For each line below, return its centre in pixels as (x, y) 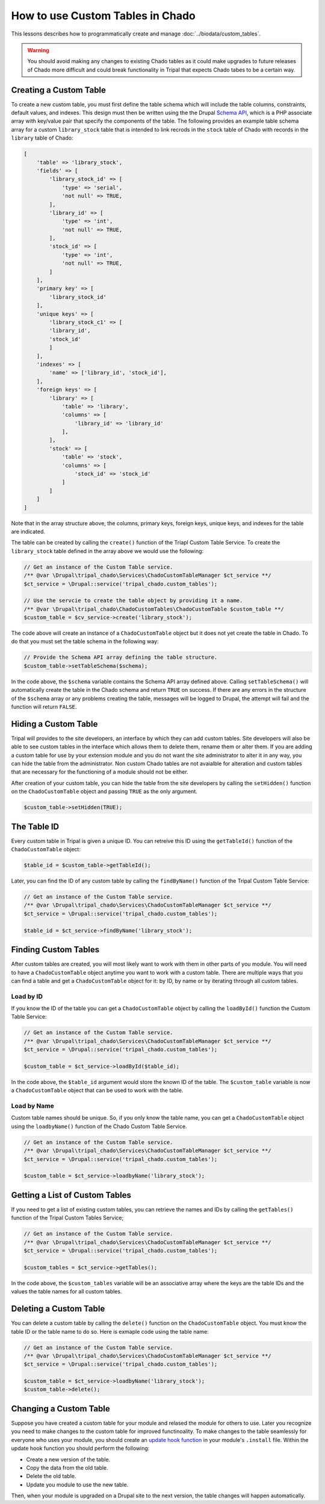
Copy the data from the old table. (67, 1467)
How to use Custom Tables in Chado (103, 16)
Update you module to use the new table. (77, 1484)
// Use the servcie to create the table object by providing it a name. (133, 601)
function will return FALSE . (44, 706)
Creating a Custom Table (59, 90)
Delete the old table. (51, 1476)
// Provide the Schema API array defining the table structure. (121, 658)
